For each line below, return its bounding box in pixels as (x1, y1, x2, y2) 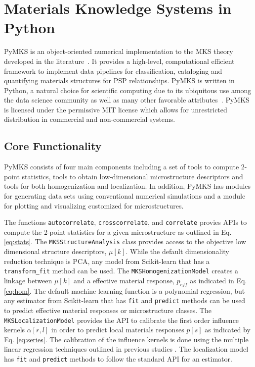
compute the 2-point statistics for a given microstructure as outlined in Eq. (4, 226, 232, 237)
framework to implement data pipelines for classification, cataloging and (4, 65, 222, 76)
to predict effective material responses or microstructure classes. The (4, 305, 212, 315)
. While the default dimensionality (126, 246, 229, 257)
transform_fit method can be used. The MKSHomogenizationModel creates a (4, 265, 238, 276)
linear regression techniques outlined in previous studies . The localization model (4, 344, 249, 354)
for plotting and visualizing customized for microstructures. (4, 200, 184, 210)
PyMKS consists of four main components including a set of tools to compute (4, 161, 239, 172)
